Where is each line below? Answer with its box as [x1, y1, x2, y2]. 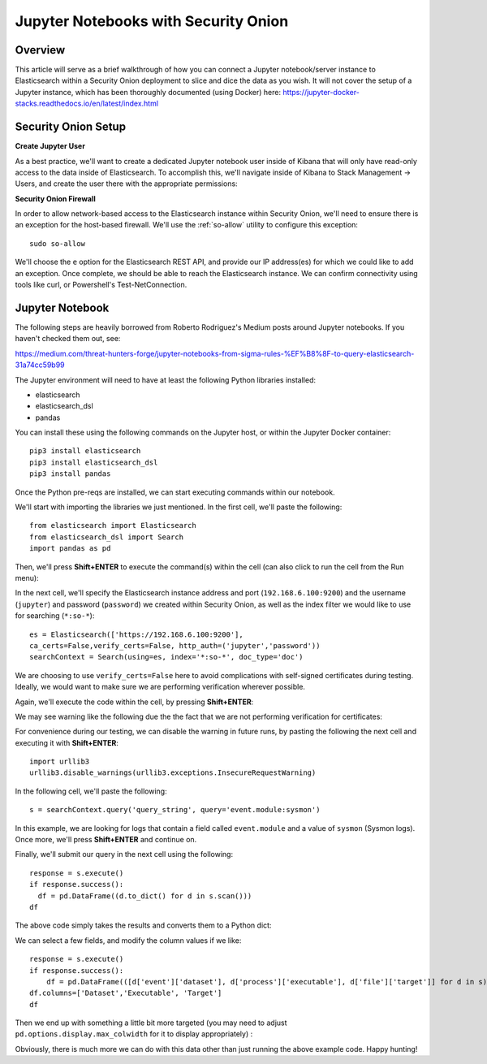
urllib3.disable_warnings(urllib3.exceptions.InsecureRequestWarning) [29, 768, 317, 777]
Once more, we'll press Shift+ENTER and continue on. [15, 835, 197, 845]
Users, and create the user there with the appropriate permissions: [15, 179, 239, 188]
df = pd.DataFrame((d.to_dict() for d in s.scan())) [37, 891, 252, 901]
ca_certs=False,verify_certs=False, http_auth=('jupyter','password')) [29, 641, 321, 650]
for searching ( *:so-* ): [15, 611, 95, 621]
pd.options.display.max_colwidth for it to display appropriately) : [15, 1029, 253, 1039]
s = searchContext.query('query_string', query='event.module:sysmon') [29, 805, 321, 815]
